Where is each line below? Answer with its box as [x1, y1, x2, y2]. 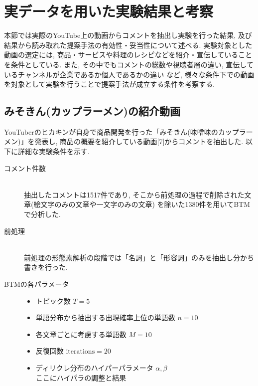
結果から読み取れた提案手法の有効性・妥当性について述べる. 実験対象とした [4, 39, 253, 50]
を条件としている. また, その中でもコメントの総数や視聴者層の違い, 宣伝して [4, 59, 254, 69]
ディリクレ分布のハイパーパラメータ [35, 362, 153, 373]
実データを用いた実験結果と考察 [4, 1, 214, 21]
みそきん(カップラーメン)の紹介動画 [4, 103, 180, 119]
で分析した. [24, 209, 61, 219]
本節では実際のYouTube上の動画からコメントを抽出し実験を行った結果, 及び [4, 30, 252, 40]
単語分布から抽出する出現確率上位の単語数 [35, 312, 175, 323]
